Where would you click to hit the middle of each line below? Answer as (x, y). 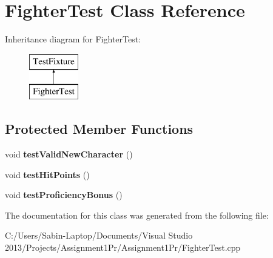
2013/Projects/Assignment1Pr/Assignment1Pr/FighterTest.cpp (123, 247)
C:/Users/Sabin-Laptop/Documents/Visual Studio (99, 235)
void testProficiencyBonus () (64, 195)
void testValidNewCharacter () (69, 154)
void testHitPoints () (47, 174)
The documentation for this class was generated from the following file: (137, 215)
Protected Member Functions (99, 129)
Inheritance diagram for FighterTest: (73, 39)
